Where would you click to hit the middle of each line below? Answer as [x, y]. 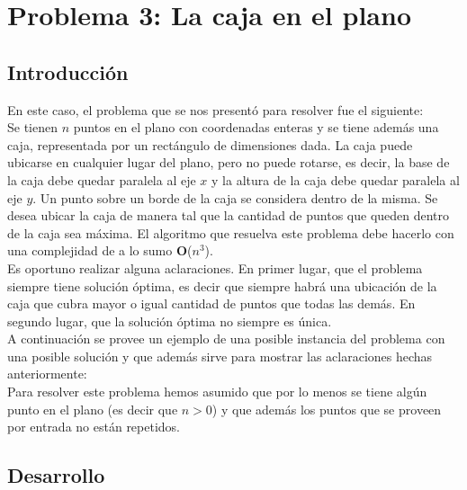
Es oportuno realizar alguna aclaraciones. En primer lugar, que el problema [215, 267]
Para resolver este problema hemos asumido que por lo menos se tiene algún [217, 392]
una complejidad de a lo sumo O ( [100, 250]
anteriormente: [47, 374]
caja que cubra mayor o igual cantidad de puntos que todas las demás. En [211, 303]
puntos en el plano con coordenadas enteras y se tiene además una [256, 127]
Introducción [68, 71]
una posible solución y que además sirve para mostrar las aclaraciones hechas [220, 356]
